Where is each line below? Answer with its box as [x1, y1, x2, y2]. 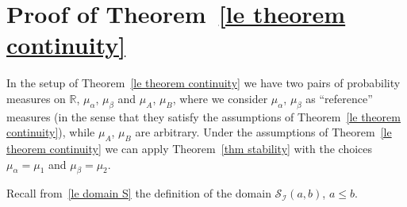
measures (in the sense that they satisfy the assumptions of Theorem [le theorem [6, 108, 401, 125]
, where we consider [172, 90, 268, 106]
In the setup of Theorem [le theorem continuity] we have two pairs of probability [6, 75, 401, 91]
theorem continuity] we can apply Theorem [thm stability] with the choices [6, 140, 373, 157]
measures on [6, 90, 66, 106]
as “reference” [305, 90, 373, 106]
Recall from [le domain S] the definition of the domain [6, 185, 271, 201]
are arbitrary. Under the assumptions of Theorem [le [135, 124, 392, 140]
